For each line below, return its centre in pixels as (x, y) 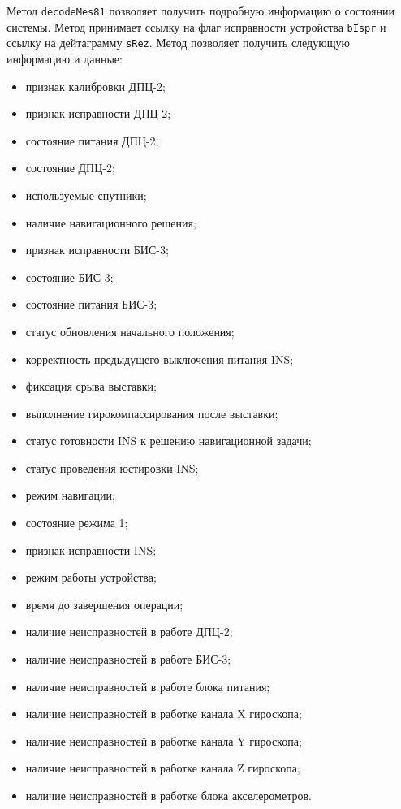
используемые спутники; (86, 195)
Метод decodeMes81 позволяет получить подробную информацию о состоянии (200, 11)
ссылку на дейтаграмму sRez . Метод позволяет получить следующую (178, 43)
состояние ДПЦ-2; (70, 168)
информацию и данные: (65, 58)
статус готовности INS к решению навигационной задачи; (168, 441)
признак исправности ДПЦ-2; (98, 113)
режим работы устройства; (91, 577)
